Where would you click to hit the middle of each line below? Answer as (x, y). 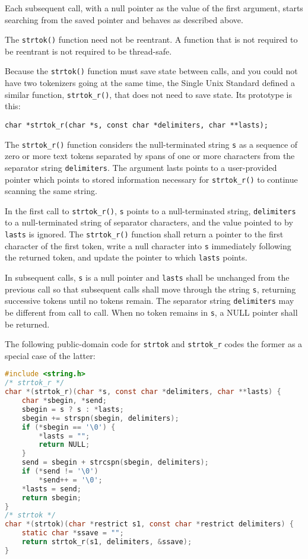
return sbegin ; (51, 498)
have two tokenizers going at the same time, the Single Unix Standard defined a (150, 83)
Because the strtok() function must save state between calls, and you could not (151, 71)
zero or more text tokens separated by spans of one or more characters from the (150, 156)
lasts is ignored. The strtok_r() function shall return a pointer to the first (144, 234)
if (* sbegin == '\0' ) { (69, 427)
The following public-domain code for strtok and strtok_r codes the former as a (154, 344)
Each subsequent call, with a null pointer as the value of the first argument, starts (154, 8)
